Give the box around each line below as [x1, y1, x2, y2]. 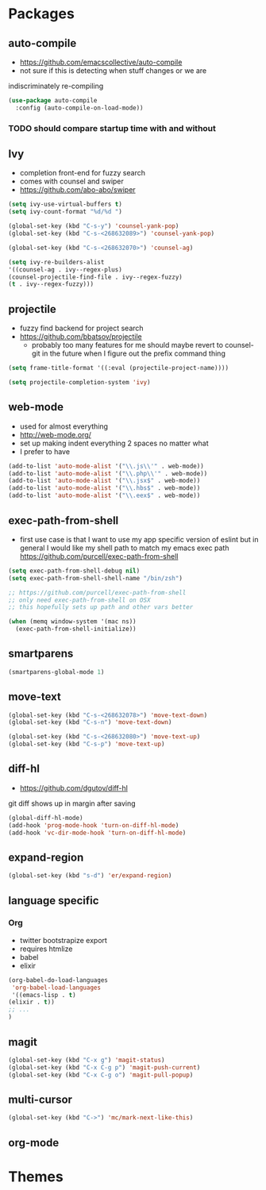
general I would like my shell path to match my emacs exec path [19, 543, 229, 553]
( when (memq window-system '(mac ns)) [8, 618, 137, 626]
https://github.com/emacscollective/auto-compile [19, 57, 183, 67]
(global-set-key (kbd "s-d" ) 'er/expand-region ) [8, 872, 172, 880]
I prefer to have [19, 446, 70, 456]
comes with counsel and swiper [19, 176, 125, 187]
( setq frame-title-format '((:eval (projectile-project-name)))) [8, 364, 229, 372]
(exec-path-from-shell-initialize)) [15, 625, 137, 634]
